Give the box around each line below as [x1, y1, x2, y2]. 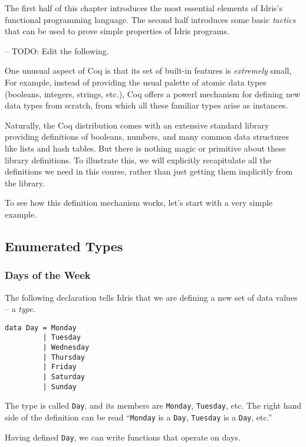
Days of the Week [5, 268, 91, 282]
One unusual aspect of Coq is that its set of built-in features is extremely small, [5, 64, 292, 77]
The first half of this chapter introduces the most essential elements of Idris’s [5, 2, 282, 14]
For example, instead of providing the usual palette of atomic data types [5, 75, 266, 88]
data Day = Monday [5, 323, 77, 332]
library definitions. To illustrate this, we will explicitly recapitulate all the [5, 153, 271, 166]
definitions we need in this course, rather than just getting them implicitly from [5, 165, 293, 178]
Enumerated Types [5, 236, 123, 255]
